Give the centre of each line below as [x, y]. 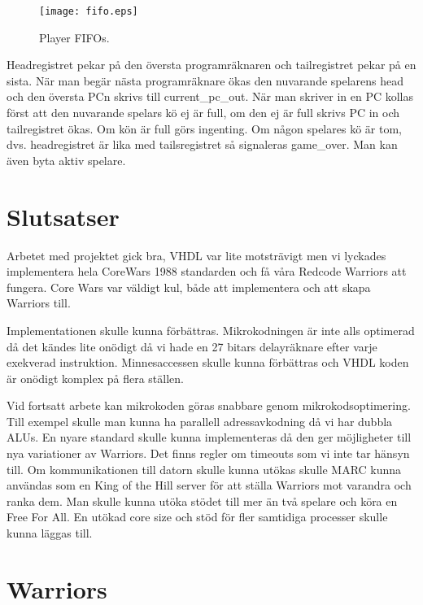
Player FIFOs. [74, 37]
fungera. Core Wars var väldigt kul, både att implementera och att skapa [189, 287]
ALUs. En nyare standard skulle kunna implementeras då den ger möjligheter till [209, 437]
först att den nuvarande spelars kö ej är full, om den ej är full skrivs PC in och [203, 113]
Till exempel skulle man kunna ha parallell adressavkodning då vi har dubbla [200, 421]
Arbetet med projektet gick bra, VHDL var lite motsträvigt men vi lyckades [196, 255]
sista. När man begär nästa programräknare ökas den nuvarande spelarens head [205, 80]
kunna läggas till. [50, 533]
